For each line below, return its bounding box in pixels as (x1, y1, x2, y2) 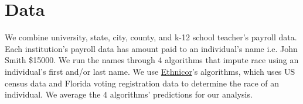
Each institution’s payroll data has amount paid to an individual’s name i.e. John (5, 42, 298, 54)
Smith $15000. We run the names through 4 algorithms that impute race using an (5, 54, 299, 66)
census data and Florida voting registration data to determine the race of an (5, 77, 280, 89)
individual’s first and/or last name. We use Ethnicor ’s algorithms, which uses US (5, 65, 295, 77)
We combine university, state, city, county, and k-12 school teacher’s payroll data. (5, 31, 297, 43)
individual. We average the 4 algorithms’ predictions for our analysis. (5, 88, 253, 100)
